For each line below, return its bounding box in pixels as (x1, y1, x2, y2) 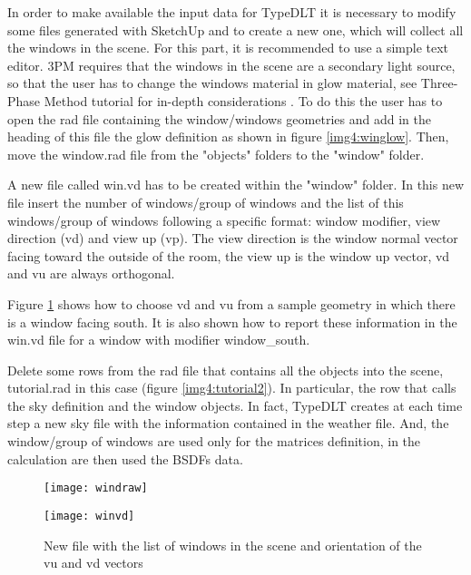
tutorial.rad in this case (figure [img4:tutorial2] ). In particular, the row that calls (7, 378, 456, 397)
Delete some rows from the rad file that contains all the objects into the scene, (7, 360, 444, 379)
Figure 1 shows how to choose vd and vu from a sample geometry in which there (7, 294, 456, 313)
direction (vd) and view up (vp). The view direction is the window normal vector (7, 229, 458, 248)
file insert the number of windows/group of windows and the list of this (7, 192, 404, 211)
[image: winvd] (44, 509, 135, 522)
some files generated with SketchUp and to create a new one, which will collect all (7, 20, 464, 39)
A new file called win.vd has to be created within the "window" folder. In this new (7, 175, 465, 194)
